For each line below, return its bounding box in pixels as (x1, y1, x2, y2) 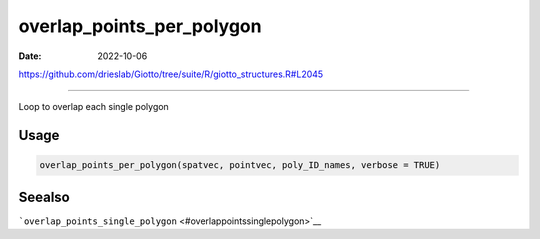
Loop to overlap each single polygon (18, 101, 169, 113)
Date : (18, 50, 42, 62)
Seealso (18, 188, 70, 205)
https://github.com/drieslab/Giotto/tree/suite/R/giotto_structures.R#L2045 (18, 68, 324, 80)
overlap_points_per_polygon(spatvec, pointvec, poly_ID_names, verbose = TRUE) (39, 160, 441, 171)
